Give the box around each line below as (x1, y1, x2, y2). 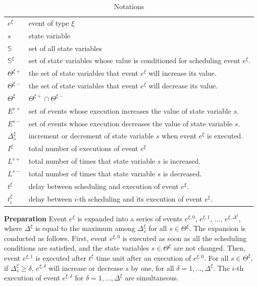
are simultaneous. (125, 272, 179, 283)
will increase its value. (148, 68, 217, 78)
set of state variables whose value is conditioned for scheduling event (28, 55, 240, 66)
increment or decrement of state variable (28, 130, 154, 141)
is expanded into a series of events (77, 213, 183, 223)
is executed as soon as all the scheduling (122, 232, 247, 243)
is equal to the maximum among (35, 223, 135, 233)
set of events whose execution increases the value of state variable (28, 105, 231, 116)
